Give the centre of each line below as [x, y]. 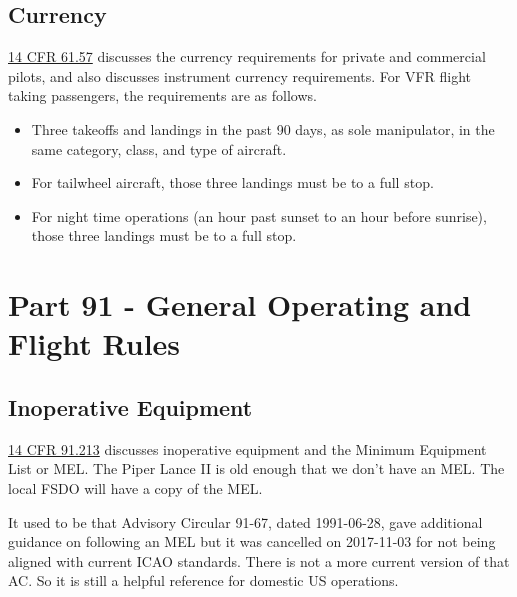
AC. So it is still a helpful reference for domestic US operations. [203, 580]
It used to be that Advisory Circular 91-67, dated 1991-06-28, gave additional [245, 521]
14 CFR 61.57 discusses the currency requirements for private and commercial [247, 56]
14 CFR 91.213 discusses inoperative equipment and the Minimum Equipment [247, 448]
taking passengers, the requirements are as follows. [162, 95]
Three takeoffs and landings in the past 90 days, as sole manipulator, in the [263, 128]
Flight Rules [94, 343]
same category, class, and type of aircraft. [159, 148]
